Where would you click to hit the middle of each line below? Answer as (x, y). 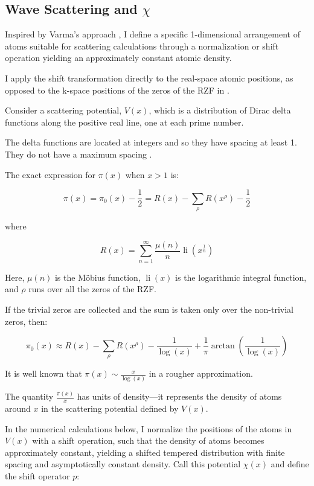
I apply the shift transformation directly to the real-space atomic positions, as (149, 78)
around (18, 408)
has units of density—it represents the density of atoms (179, 396)
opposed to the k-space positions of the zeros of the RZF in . (117, 90)
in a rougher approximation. (201, 373)
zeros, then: (26, 321)
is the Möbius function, (98, 277)
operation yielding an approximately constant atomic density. (118, 58)
